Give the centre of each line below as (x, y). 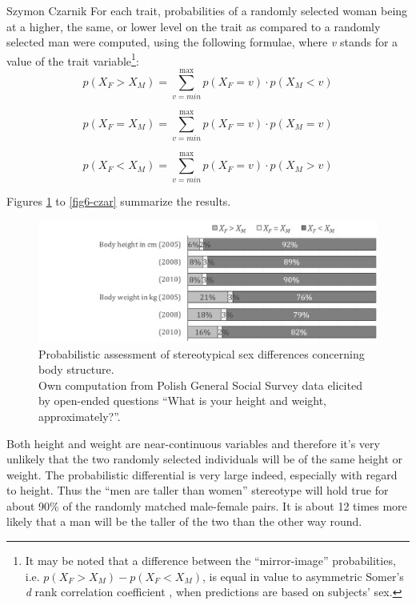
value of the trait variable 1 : (73, 59)
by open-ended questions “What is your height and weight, (183, 401)
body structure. (76, 369)
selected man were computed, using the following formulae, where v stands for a (202, 42)
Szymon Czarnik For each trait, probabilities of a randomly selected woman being (207, 10)
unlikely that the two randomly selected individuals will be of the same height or (204, 459)
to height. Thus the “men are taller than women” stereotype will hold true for (198, 490)
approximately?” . (80, 416)
